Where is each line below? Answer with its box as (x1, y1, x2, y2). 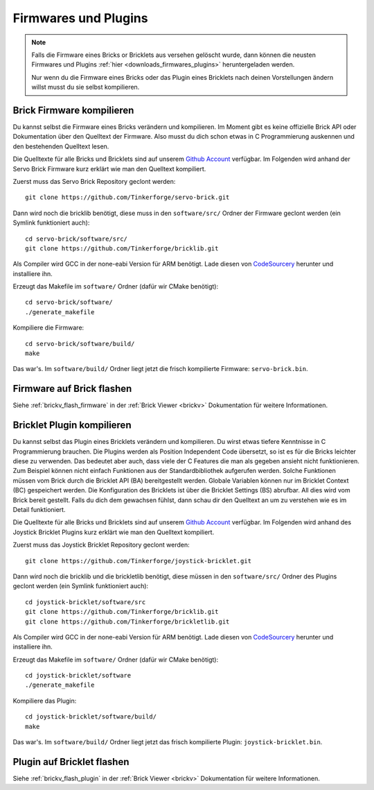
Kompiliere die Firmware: (12, 323, 84, 332)
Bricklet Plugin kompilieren (12, 420, 132, 431)
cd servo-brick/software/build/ (25, 340, 135, 347)
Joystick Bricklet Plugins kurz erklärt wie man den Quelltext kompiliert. (12, 528, 215, 536)
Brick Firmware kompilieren (12, 104, 134, 116)
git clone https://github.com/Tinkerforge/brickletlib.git (25, 617, 230, 626)
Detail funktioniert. (12, 505, 66, 513)
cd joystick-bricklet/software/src (25, 598, 146, 606)
